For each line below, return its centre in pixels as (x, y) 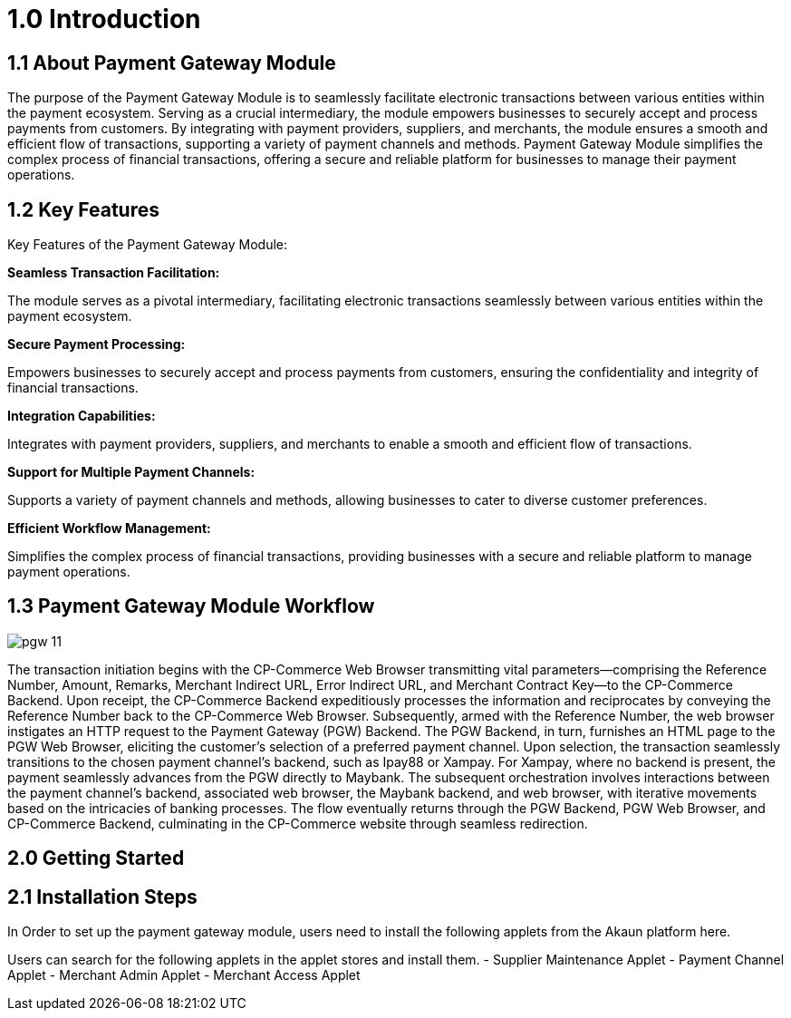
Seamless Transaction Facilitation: (114, 273)
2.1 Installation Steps (102, 897)
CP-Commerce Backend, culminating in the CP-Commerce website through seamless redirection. (298, 823)
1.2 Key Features (83, 209)
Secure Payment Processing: (96, 344)
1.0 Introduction (104, 19)
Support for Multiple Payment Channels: (131, 472)
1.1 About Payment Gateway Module (172, 63)
